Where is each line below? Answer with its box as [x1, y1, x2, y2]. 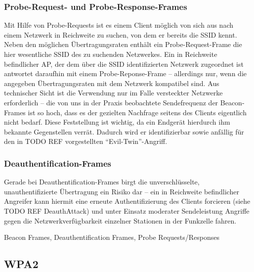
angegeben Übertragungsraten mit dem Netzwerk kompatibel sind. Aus [4, 78, 219, 88]
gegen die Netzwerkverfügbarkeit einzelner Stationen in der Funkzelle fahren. [4, 215, 237, 226]
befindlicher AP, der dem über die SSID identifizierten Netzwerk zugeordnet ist [4, 58, 244, 69]
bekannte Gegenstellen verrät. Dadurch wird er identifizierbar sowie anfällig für [4, 126, 244, 136]
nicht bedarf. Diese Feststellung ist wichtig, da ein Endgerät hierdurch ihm [4, 117, 230, 127]
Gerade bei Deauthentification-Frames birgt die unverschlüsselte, [4, 177, 200, 187]
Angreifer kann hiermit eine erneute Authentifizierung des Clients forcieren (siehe [4, 196, 251, 206]
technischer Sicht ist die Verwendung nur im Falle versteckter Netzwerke [4, 88, 223, 98]
